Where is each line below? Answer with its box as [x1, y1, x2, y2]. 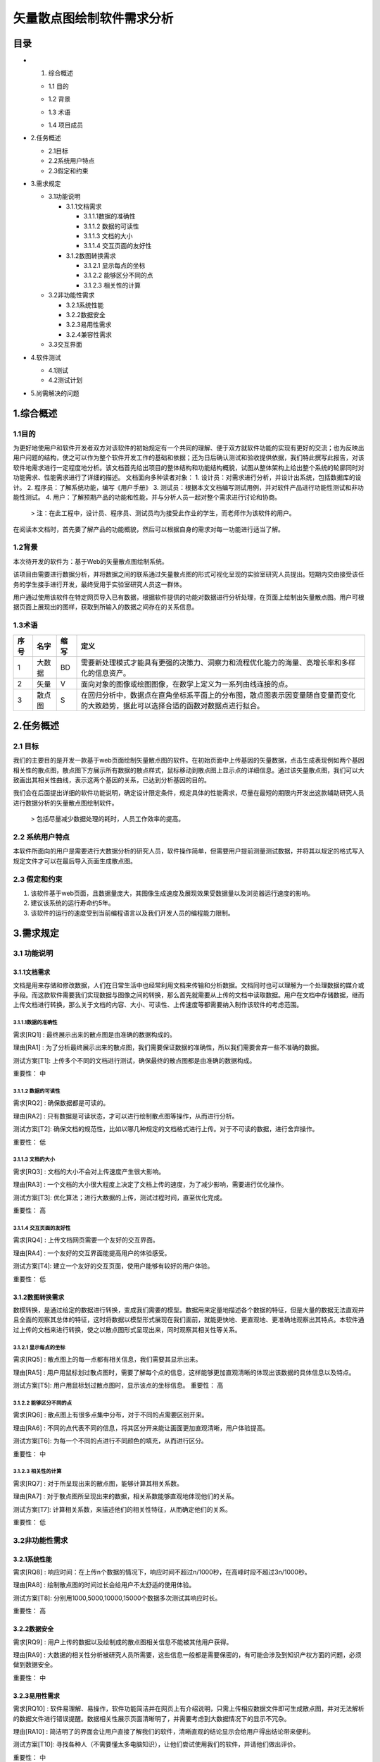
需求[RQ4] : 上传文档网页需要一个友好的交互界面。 [13, 1236, 159, 1244]
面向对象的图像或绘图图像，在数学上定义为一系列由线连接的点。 [80, 679, 292, 689]
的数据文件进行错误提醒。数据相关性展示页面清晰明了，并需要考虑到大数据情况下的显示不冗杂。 [13, 1714, 291, 1723]
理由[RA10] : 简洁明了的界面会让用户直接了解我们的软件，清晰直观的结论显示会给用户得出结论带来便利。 [13, 1727, 315, 1735]
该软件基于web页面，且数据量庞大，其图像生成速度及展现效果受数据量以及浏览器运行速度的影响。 [30, 889, 315, 897]
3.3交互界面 [48, 340, 82, 349]
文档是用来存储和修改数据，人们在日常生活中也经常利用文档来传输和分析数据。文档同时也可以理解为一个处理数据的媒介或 [13, 980, 365, 990]
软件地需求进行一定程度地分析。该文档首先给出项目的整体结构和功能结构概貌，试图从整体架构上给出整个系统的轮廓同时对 [13, 463, 365, 472]
